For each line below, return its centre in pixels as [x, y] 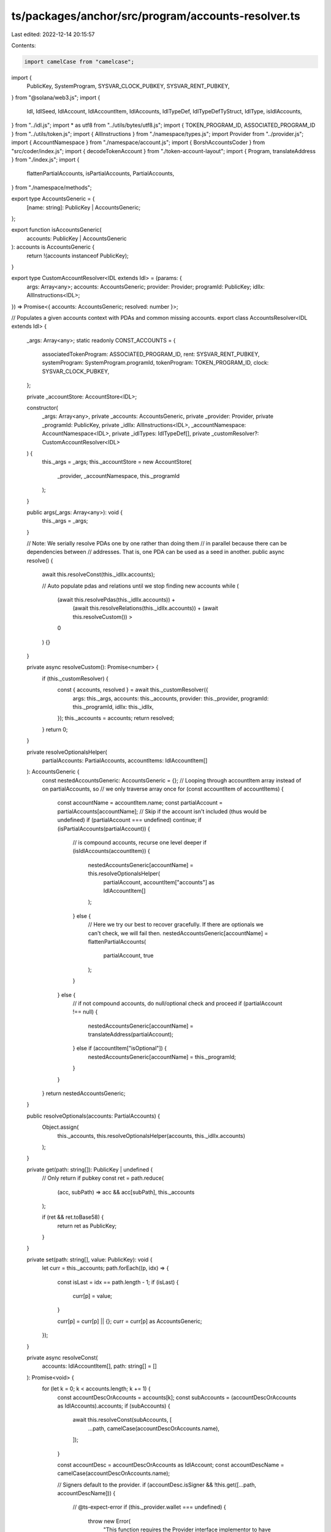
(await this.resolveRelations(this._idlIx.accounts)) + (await [145, 608]
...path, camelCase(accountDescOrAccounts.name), [154, 1428]
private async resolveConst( [62, 1358]
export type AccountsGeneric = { [53, 199]
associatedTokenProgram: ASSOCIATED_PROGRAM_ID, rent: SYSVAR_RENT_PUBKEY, [151, 354]
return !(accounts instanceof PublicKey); [78, 256]
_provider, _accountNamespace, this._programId [119, 476]
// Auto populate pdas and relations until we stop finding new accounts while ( [140, 586]
